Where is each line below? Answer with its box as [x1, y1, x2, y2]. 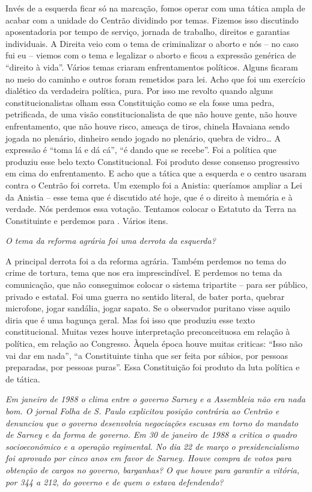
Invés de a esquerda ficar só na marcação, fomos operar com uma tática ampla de [5, 2, 305, 14]
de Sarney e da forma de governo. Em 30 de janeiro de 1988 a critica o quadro [5, 428, 297, 441]
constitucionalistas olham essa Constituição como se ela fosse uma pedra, [5, 96, 275, 108]
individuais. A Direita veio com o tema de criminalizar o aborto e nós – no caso [5, 37, 299, 49]
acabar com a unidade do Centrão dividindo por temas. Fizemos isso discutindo [5, 13, 299, 26]
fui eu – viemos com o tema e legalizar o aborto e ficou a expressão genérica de [5, 49, 296, 61]
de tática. [5, 372, 40, 385]
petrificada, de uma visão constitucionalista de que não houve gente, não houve [5, 108, 297, 120]
